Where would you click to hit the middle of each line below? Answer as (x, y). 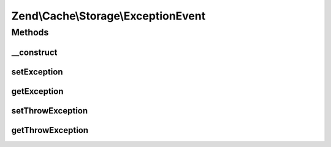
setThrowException (50, 111)
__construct (34, 52)
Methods (30, 32)
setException (37, 72)
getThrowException (50, 130)
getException (37, 91)
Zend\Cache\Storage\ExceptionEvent (108, 16)
